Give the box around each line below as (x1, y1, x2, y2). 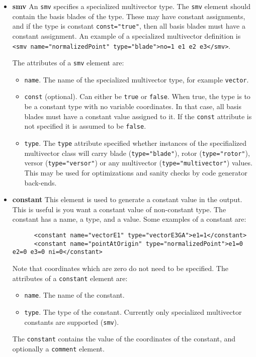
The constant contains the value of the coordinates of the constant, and (12, 333, 236, 344)
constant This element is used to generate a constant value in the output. (12, 194, 242, 205)
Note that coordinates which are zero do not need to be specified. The (12, 262, 228, 273)
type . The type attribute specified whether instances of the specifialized (24, 138, 247, 148)
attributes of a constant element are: (12, 273, 128, 283)
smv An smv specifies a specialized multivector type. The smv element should (12, 1, 250, 11)
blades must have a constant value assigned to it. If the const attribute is (24, 111, 252, 121)
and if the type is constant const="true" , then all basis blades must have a (12, 21, 245, 31)
